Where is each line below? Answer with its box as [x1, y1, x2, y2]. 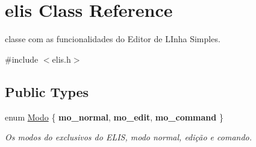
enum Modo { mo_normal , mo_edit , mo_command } [5, 110, 223, 123]
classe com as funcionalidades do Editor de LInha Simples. [5, 33, 220, 45]
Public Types [5, 82, 89, 101]
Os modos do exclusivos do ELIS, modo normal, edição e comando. [5, 131, 252, 143]
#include [5, 52, 39, 65]
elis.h [52, 52, 71, 65]
